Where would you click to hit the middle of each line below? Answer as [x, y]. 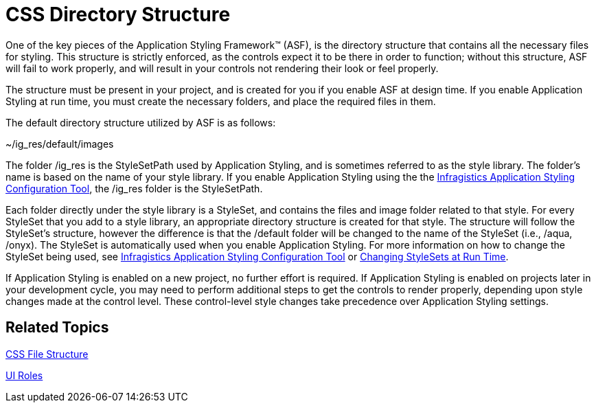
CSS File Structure [47, 354]
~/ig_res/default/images [60, 144]
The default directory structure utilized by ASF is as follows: [141, 122]
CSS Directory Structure [118, 14]
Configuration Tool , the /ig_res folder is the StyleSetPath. [134, 188]
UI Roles [24, 375]
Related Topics [57, 328]
